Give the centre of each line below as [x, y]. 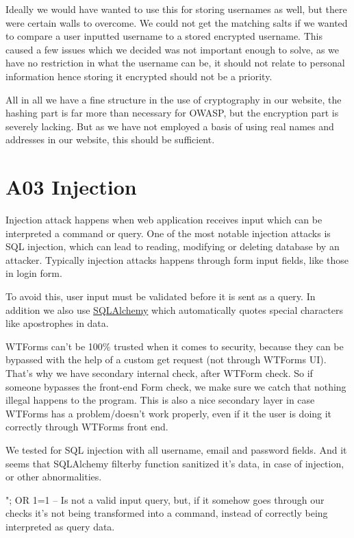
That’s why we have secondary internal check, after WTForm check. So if [159, 373]
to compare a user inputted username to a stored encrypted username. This [164, 36]
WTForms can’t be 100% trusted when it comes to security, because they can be [175, 346]
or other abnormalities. [54, 477]
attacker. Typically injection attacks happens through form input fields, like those [177, 259]
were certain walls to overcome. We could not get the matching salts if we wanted [177, 22]
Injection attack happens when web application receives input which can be [164, 220]
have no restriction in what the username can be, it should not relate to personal [175, 63]
